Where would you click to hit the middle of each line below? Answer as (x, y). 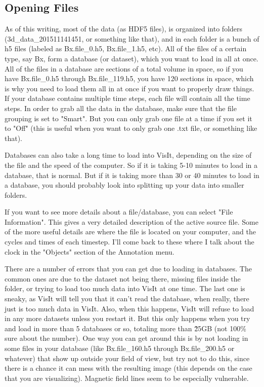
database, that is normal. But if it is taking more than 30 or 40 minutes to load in (132, 175)
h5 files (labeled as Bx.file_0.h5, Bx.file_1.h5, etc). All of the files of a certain (126, 48)
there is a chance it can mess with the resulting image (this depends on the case (128, 368)
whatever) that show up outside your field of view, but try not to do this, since (127, 358)
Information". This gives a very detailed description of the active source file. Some (131, 221)
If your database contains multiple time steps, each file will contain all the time (127, 98)
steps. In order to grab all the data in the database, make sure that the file (121, 108)
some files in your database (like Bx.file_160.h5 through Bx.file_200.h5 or (120, 348)
